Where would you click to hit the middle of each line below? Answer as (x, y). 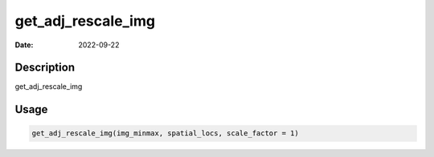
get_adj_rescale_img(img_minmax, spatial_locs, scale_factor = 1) (165, 133)
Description (45, 68)
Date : (24, 45)
